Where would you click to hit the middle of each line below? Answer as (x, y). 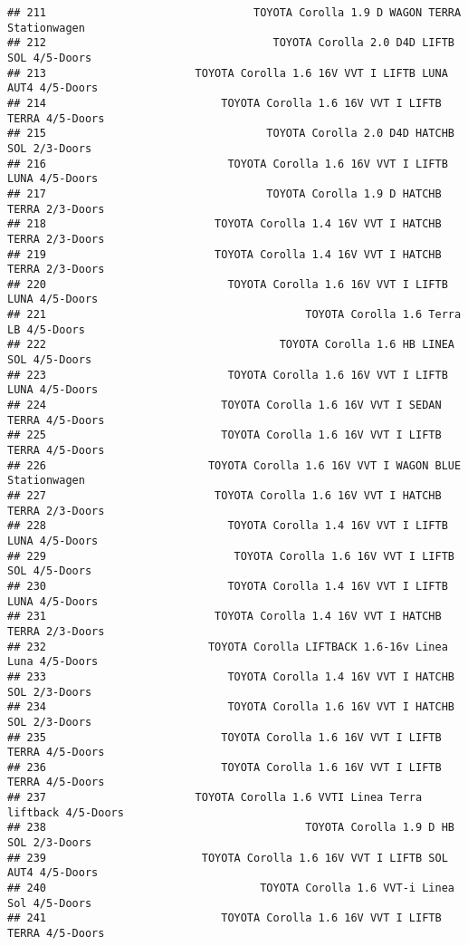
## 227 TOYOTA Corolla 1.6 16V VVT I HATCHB (224, 496)
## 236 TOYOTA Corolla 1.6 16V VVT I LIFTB (224, 767)
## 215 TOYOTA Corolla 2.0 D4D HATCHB (231, 134)
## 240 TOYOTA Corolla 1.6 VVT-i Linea (231, 888)
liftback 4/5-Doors (66, 812)
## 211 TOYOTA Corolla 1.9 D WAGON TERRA (234, 13)
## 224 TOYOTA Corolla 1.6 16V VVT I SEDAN (224, 405)
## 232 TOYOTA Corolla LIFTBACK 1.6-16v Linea (228, 647)
